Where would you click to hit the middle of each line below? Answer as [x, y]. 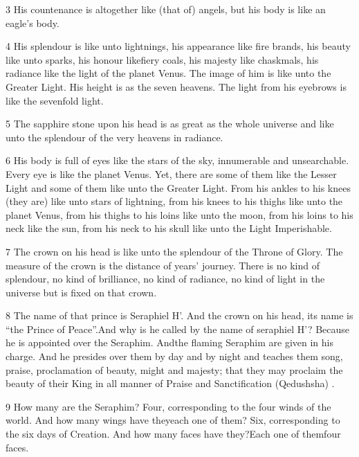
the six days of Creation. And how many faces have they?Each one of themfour [173, 434]
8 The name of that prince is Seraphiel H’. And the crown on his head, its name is [179, 315]
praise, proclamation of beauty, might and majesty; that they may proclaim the [174, 369]
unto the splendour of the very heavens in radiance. [114, 137]
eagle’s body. [33, 23]
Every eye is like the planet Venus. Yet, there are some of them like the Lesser [171, 173]
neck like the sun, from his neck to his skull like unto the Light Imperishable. [169, 228]
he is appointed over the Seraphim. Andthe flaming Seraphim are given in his [170, 342]
